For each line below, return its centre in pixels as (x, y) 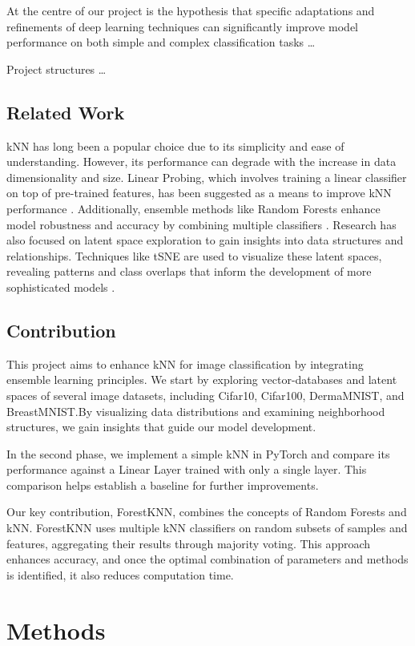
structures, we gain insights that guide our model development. (161, 427)
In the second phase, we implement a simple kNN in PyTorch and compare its (198, 453)
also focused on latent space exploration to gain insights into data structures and (205, 240)
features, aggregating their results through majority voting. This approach (189, 543)
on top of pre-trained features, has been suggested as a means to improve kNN (199, 193)
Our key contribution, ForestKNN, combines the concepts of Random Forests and (207, 512)
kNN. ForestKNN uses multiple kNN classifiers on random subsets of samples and (207, 528)
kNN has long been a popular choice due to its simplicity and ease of (175, 145)
